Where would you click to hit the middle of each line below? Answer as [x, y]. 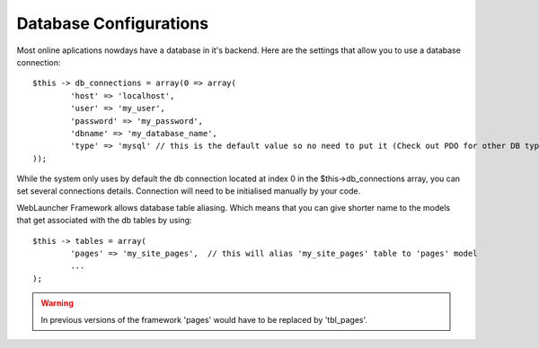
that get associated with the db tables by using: [104, 221]
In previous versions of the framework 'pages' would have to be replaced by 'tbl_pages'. [204, 319]
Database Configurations [113, 23]
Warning [57, 303]
